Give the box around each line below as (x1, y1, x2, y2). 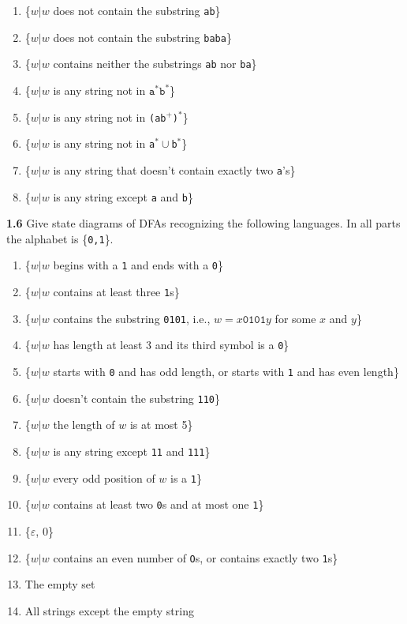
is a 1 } (170, 469, 202, 486)
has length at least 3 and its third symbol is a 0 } (53, 336, 289, 353)
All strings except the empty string (24, 602, 194, 618)
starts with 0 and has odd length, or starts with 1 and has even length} (53, 363, 399, 380)
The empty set (24, 576, 95, 592)
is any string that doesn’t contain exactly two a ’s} (53, 161, 296, 178)
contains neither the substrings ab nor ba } (53, 55, 257, 72)
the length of (53, 416, 115, 433)
